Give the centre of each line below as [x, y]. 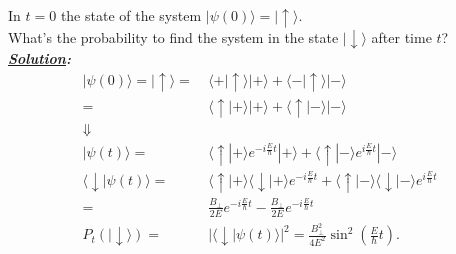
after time [401, 36]
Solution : [39, 58]
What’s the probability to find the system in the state [173, 36]
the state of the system [131, 15]
